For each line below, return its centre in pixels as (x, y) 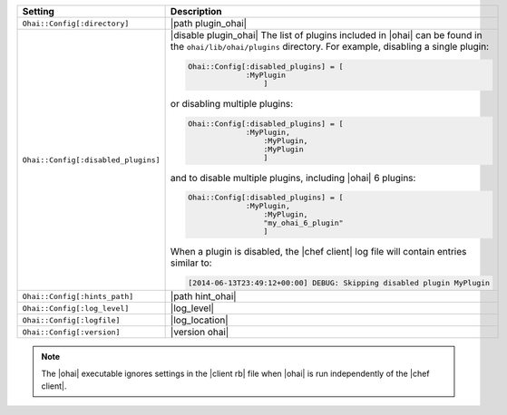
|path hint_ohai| (203, 296)
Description (196, 11)
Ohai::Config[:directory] (76, 23)
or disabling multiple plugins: (232, 103)
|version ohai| (200, 333)
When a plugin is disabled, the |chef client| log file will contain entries (318, 252)
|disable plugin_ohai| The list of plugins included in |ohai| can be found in (326, 35)
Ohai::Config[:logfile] (71, 320)
